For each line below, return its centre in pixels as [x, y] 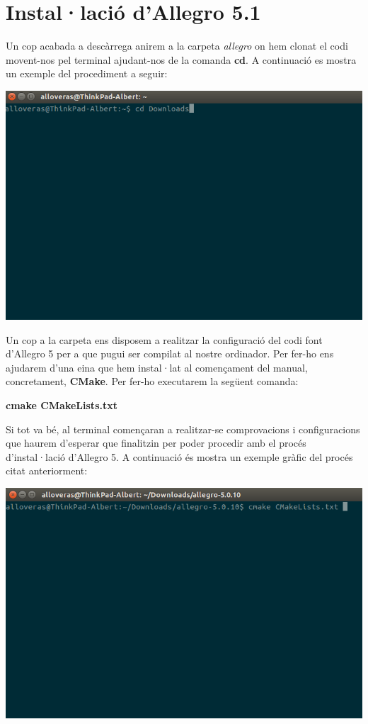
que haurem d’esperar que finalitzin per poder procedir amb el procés [156, 443]
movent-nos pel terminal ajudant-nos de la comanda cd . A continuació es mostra [181, 59]
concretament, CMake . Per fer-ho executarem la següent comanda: [152, 381]
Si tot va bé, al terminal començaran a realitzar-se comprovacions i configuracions [183, 429]
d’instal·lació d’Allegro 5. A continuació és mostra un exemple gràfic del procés [179, 456]
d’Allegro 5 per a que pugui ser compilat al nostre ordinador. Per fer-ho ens [170, 353]
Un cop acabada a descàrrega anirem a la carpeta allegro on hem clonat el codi [177, 46]
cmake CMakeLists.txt [62, 405]
